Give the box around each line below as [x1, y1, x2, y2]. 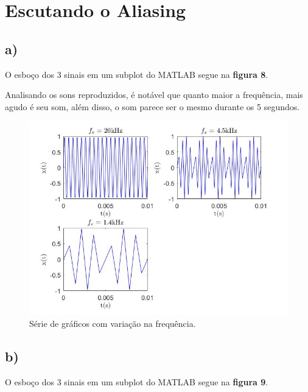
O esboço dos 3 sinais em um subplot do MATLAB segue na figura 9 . [5, 375, 268, 388]
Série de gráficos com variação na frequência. [29, 317, 196, 329]
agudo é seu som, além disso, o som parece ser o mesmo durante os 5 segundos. [5, 100, 300, 113]
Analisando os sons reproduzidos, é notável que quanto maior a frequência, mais [5, 88, 303, 101]
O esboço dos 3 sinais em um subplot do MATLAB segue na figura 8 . [5, 68, 268, 80]
